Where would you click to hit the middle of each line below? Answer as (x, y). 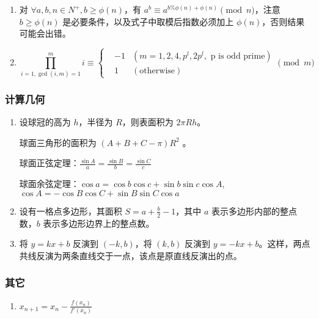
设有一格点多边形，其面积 (71, 211)
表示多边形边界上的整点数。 (99, 223)
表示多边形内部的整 (250, 211)
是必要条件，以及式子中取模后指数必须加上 (148, 21)
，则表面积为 (148, 122)
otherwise (157, 71)
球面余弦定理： (49, 184)
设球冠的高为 (45, 122)
